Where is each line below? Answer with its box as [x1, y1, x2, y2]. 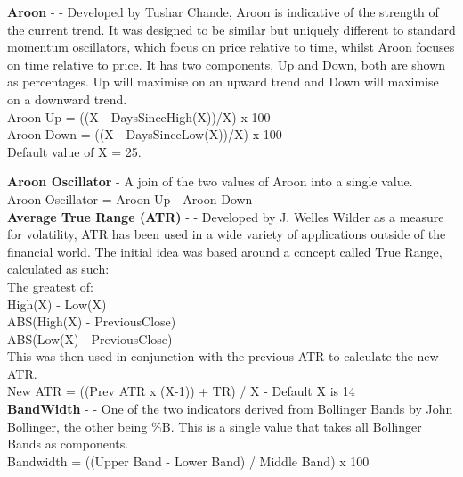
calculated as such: [7, 259, 110, 278]
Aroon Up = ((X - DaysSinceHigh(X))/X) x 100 [7, 107, 271, 126]
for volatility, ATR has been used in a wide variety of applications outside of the [7, 225, 446, 243]
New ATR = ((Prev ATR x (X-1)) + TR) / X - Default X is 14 [7, 382, 355, 400]
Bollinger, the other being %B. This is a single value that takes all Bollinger [7, 416, 422, 435]
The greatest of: [7, 276, 93, 295]
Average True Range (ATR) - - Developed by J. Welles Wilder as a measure [7, 207, 444, 226]
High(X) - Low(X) [7, 294, 107, 313]
